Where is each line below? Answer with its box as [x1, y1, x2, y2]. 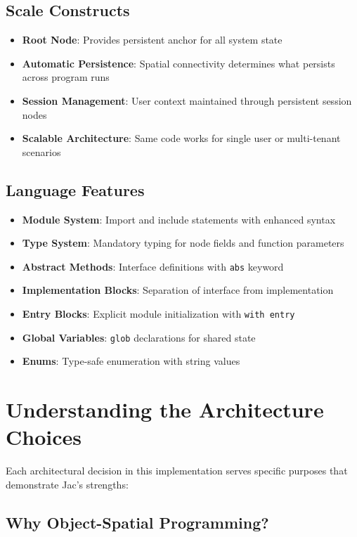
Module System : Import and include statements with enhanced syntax [22, 212, 336, 226]
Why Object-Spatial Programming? [6, 511, 269, 533]
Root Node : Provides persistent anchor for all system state [22, 32, 283, 47]
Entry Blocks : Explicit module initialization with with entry [22, 306, 295, 321]
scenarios [22, 144, 61, 159]
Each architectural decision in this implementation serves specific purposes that [6, 463, 348, 478]
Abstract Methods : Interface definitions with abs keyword [22, 259, 284, 273]
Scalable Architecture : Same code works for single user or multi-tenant [22, 131, 341, 145]
